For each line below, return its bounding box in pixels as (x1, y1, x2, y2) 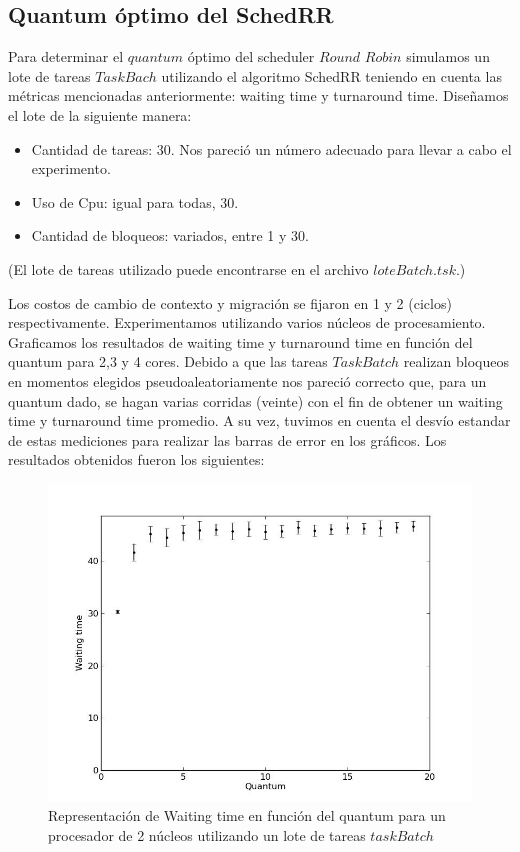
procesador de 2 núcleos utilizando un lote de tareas (48, 825, 366, 846)
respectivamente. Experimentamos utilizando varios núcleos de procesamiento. (8, 312, 486, 333)
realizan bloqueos (403, 351, 509, 372)
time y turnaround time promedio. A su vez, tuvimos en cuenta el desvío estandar (8, 410, 511, 431)
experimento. (31, 158, 111, 179)
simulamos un (406, 46, 490, 67)
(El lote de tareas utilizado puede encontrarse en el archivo (8, 258, 369, 279)
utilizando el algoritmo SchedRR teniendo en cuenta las (161, 65, 502, 86)
